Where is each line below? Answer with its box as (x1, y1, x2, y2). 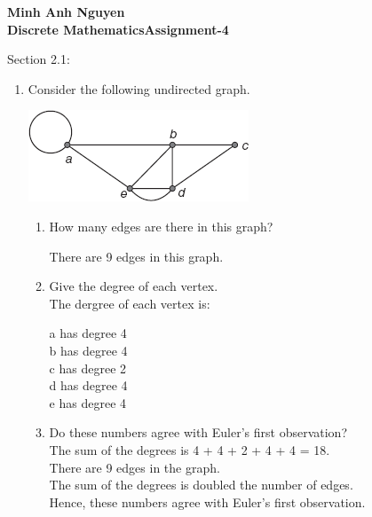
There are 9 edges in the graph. (49, 458, 220, 476)
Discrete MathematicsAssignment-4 (7, 20, 229, 38)
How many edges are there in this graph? (49, 216, 273, 235)
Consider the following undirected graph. (28, 79, 250, 98)
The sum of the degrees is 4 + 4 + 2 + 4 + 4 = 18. (49, 440, 330, 458)
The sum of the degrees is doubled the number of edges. (49, 475, 353, 494)
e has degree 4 (49, 393, 127, 411)
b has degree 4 (49, 341, 128, 359)
